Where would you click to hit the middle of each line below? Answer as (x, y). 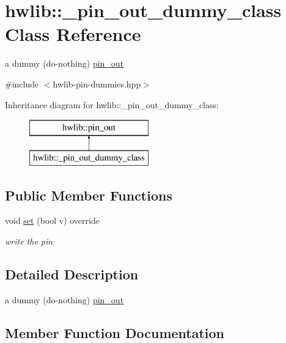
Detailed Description (72, 274)
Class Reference (73, 34)
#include (22, 83)
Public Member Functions (89, 195)
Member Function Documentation (115, 332)
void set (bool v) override (52, 220)
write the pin (29, 241)
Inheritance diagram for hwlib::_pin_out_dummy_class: (112, 104)
